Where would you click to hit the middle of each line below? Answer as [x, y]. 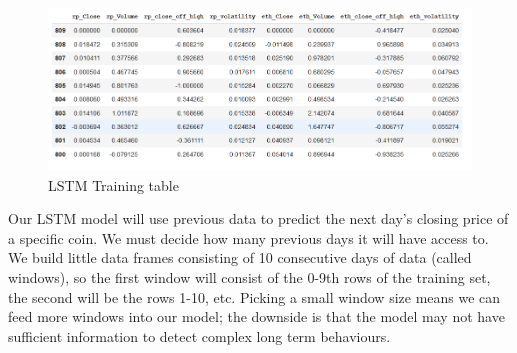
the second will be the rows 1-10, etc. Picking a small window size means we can [254, 296]
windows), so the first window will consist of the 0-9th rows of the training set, [249, 277]
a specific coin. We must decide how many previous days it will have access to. [248, 237]
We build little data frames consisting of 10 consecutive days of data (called [240, 257]
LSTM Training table [113, 184]
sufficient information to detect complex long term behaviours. [199, 335]
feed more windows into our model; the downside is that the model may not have [256, 316]
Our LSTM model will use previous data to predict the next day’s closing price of [258, 218]
